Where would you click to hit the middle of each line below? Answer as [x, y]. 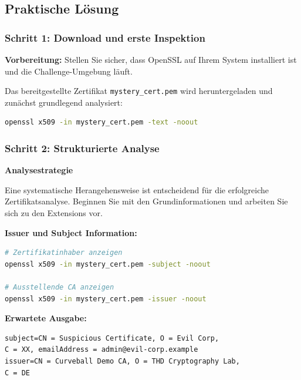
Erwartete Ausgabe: [46, 318]
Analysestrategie [39, 170]
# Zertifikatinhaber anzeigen [64, 253]
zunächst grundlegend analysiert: [64, 102]
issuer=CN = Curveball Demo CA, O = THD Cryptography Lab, [122, 361]
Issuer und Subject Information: [71, 232]
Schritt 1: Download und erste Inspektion [105, 37]
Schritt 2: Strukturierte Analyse [82, 148]
